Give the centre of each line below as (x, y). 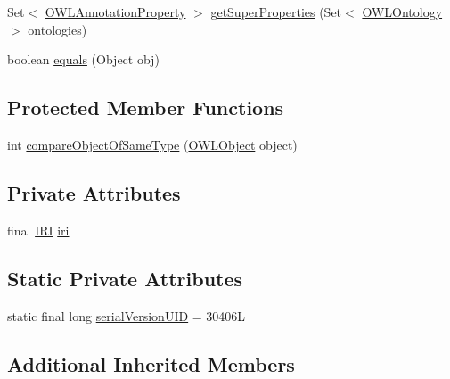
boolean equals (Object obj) (83, 59)
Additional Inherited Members (151, 363)
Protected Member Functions (146, 107)
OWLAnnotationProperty (115, 12)
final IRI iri (38, 230)
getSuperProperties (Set (276, 12)
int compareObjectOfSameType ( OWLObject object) (152, 144)
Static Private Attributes (125, 278)
